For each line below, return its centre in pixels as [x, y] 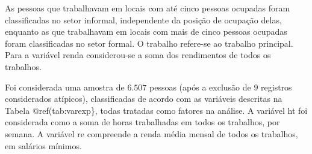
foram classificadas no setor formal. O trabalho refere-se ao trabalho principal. [149, 43]
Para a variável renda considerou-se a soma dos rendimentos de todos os [138, 55]
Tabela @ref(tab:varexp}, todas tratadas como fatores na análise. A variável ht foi [156, 110]
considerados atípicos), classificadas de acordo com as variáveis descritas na [144, 99]
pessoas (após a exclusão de [200, 87]
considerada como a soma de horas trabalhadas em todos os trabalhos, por [142, 122]
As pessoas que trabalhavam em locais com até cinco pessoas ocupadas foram [148, 8]
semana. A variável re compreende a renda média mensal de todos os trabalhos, [151, 133]
